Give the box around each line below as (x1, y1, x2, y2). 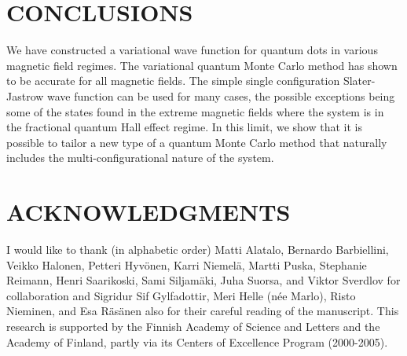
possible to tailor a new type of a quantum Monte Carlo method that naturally (6, 134, 387, 150)
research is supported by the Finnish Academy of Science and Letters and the (6, 317, 380, 334)
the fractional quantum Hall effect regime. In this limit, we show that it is (6, 119, 362, 135)
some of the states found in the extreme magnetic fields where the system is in (6, 103, 384, 119)
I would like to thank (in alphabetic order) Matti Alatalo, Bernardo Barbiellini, (6, 241, 389, 257)
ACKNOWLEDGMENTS (6, 196, 291, 228)
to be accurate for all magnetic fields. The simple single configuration (6, 72, 340, 89)
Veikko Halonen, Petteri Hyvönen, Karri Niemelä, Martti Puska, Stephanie (6, 256, 367, 273)
